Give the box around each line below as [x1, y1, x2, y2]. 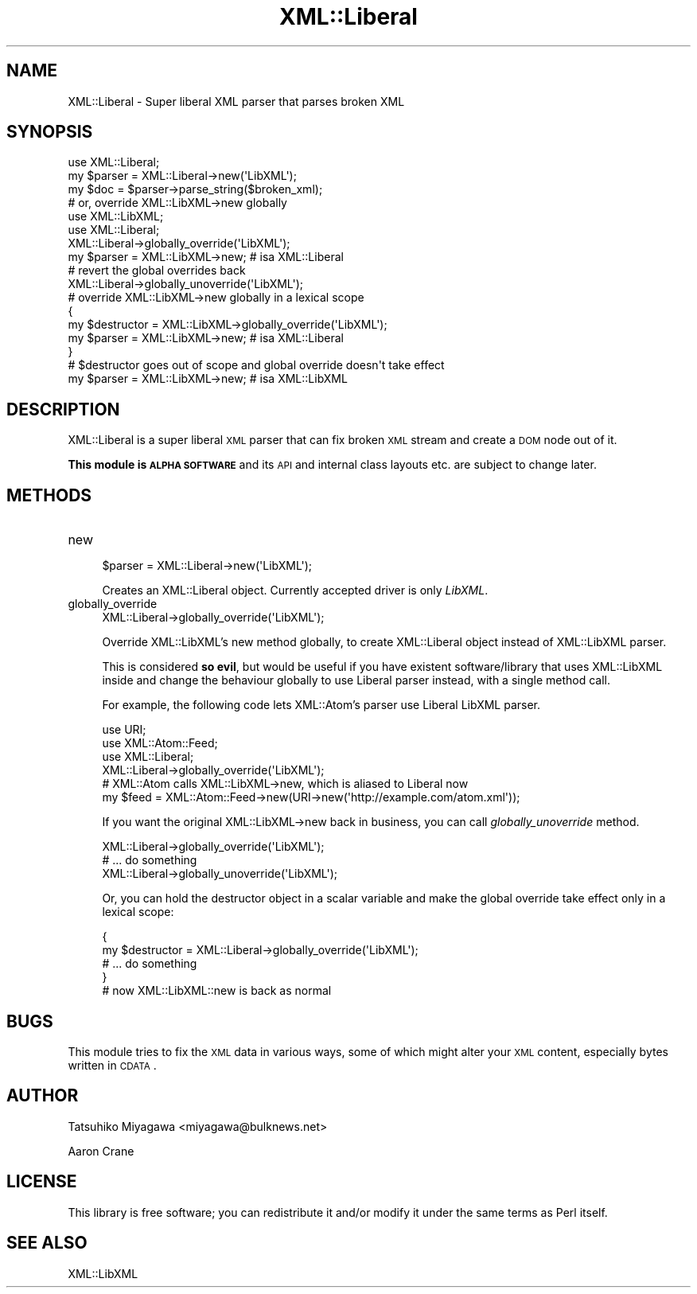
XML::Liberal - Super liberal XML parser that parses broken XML [68, 94, 405, 108]
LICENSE [6, 1171, 77, 1192]
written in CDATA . [68, 1058, 157, 1072]
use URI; [102, 723, 146, 737]
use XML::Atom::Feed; [102, 736, 218, 750]
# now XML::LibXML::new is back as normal [102, 984, 332, 998]
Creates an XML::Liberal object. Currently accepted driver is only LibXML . [102, 583, 489, 598]
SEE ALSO [6, 1233, 88, 1253]
